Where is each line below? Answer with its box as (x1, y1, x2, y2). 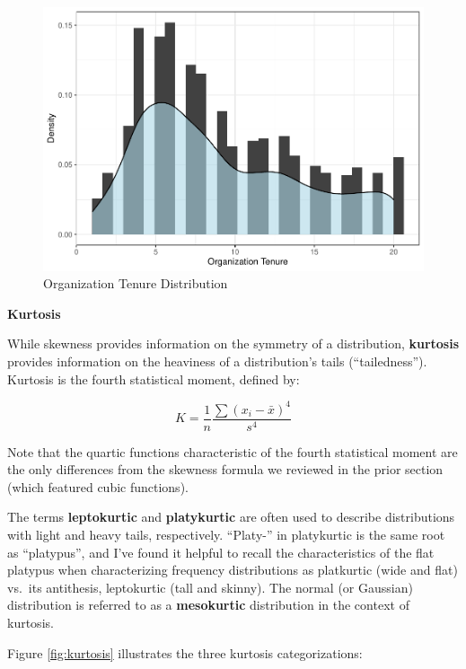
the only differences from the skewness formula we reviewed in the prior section (7, 460, 444, 479)
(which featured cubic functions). (7, 477, 189, 496)
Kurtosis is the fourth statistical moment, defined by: (7, 369, 300, 388)
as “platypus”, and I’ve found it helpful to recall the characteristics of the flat (7, 542, 435, 561)
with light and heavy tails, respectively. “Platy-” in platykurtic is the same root (7, 525, 445, 544)
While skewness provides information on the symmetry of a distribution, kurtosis (7, 334, 460, 353)
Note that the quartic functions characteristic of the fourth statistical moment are (7, 442, 458, 461)
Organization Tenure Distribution (43, 274, 228, 293)
